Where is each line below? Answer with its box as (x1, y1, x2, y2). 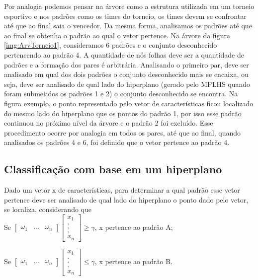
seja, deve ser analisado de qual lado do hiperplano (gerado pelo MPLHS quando (4, 78, 251, 89)
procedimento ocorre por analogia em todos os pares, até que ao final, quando (4, 127, 241, 138)
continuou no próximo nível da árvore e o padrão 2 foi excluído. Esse (4, 118, 213, 128)
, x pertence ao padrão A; (94, 221, 173, 232)
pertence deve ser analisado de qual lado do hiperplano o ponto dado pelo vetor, (4, 194, 249, 205)
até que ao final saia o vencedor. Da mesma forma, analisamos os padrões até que (4, 20, 252, 31)
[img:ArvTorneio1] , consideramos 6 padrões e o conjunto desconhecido (4, 40, 217, 50)
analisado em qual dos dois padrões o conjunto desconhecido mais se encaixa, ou (4, 69, 249, 79)
